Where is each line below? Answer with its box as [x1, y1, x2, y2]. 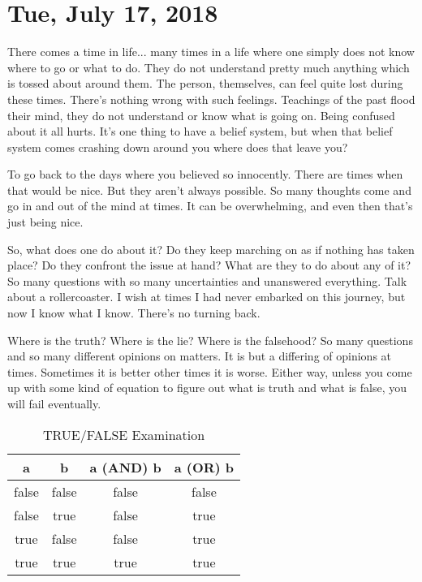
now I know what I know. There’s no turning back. [7, 304, 261, 321]
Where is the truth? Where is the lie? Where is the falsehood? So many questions [7, 331, 413, 348]
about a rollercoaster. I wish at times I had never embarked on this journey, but [7, 288, 406, 305]
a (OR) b [174, 457, 235, 476]
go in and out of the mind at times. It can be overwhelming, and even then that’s [7, 197, 413, 214]
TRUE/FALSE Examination [42, 425, 205, 444]
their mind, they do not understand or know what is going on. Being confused [7, 106, 395, 123]
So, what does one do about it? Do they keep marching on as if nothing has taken [7, 240, 415, 257]
